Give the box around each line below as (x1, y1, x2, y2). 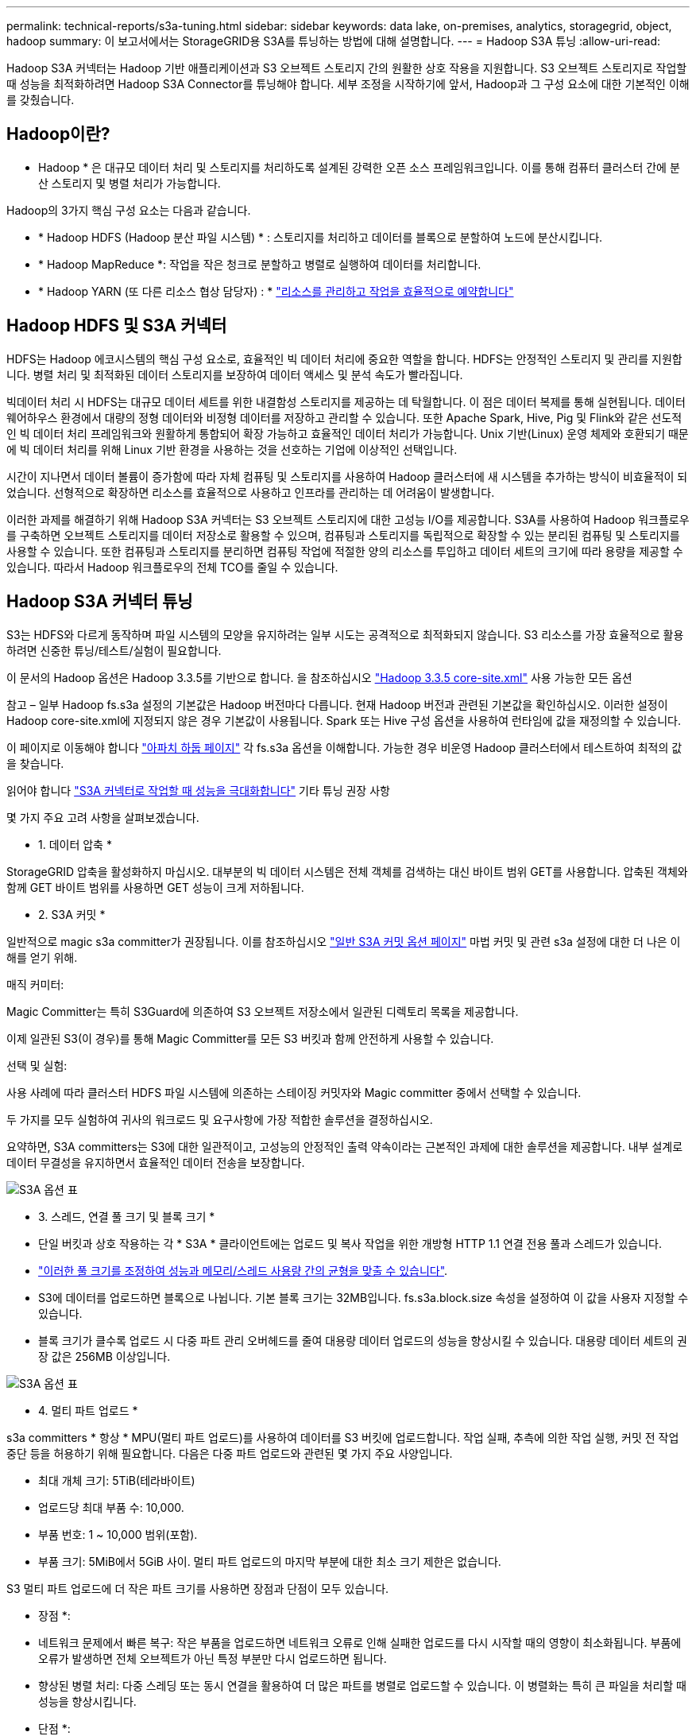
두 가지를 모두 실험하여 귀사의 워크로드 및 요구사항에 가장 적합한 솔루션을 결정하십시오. (6, 1112, 433, 1126)
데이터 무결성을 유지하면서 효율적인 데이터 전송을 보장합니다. (6, 1155, 305, 1169)
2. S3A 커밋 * (38, 907, 106, 921)
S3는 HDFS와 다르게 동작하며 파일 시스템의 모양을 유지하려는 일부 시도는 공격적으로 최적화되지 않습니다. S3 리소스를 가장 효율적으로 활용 (6, 627, 684, 641)
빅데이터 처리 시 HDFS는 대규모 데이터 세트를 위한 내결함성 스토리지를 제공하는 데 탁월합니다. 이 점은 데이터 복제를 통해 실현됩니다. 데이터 (6, 394, 686, 409)
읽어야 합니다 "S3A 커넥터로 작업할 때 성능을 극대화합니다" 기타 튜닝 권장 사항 (6, 783, 390, 797)
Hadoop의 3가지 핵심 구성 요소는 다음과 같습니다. (6, 203, 251, 217)
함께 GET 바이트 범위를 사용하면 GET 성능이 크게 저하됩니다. (6, 880, 304, 894)
